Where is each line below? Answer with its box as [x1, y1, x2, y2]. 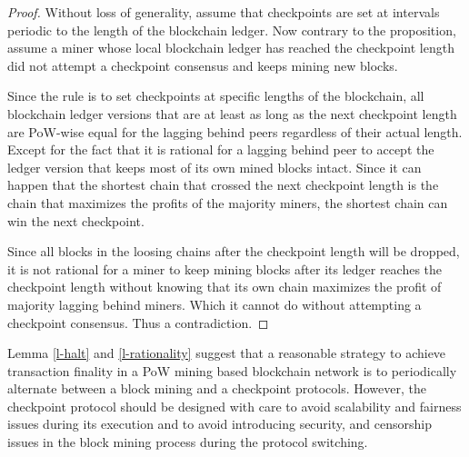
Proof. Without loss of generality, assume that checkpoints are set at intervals [7, 3, 440, 21]
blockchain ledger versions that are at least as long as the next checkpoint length [7, 104, 457, 123]
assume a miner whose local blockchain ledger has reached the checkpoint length [7, 38, 454, 57]
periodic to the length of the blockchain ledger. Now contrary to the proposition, [7, 20, 456, 39]
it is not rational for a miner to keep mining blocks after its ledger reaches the [7, 259, 443, 278]
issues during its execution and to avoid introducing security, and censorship [7, 414, 433, 433]
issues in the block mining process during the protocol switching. [7, 432, 368, 452]
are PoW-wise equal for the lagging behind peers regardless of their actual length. [7, 122, 463, 141]
